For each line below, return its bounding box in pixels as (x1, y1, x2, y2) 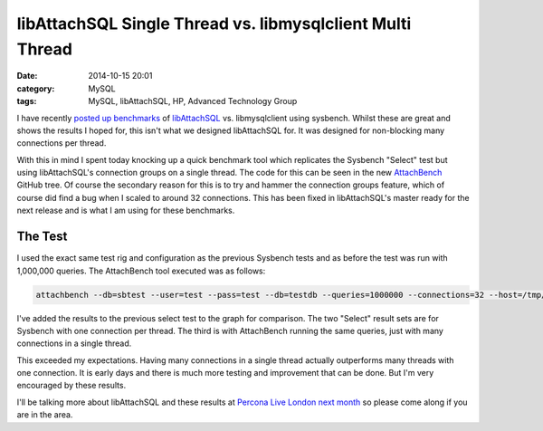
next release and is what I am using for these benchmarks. (16, 205, 235, 216)
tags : (16, 96, 37, 107)
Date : (16, 71, 38, 81)
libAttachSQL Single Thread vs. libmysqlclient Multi (16, 14, 412, 34)
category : (16, 82, 55, 94)
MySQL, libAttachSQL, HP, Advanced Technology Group (88, 96, 298, 107)
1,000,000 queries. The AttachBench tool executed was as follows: (16, 265, 266, 276)
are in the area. (16, 409, 73, 420)
